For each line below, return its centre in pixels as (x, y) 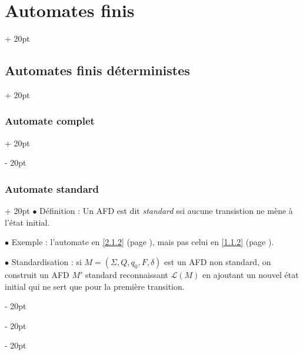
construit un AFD (37, 274)
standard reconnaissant (127, 274)
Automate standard (52, 188)
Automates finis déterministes (97, 70)
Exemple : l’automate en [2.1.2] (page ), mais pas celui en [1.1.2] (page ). (143, 242)
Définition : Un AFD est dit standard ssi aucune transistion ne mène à (166, 211)
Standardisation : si (46, 261)
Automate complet (50, 121)
